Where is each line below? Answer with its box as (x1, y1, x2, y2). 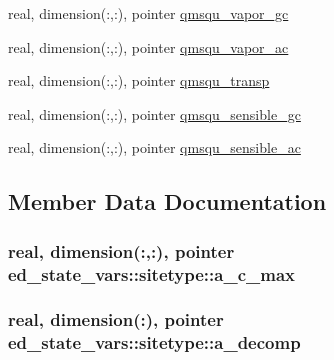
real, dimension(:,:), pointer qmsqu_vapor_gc (8, 3, 289, 23)
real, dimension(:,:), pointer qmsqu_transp (8, 70, 270, 91)
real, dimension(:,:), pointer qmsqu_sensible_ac (8, 137, 301, 158)
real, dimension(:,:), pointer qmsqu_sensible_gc (8, 103, 301, 124)
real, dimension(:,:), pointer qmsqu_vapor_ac (8, 36, 289, 57)
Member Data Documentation (8, 186, 327, 217)
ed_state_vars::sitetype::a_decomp (8, 330, 301, 355)
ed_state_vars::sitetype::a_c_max (8, 261, 295, 286)
